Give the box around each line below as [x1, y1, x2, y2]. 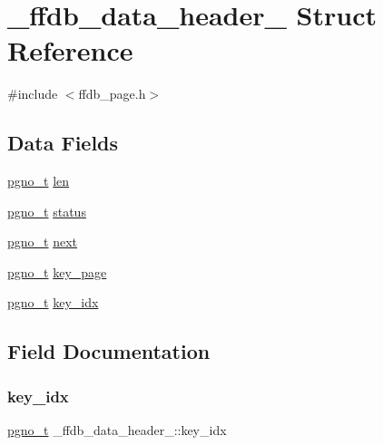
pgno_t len [7, 171, 70, 190]
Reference [7, 32, 133, 69]
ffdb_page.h [78, 84, 146, 103]
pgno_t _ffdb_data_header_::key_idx [7, 421, 227, 440]
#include [7, 84, 58, 103]
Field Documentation [7, 337, 211, 365]
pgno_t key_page [7, 262, 107, 281]
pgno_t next [7, 232, 78, 251]
